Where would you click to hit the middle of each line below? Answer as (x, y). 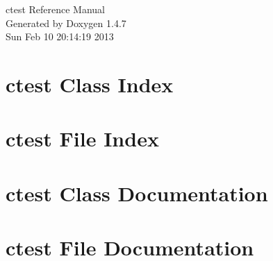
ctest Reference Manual (56, 9)
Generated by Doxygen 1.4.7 (66, 23)
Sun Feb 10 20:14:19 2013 (60, 36)
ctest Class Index (90, 84)
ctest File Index (82, 138)
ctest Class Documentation (137, 193)
